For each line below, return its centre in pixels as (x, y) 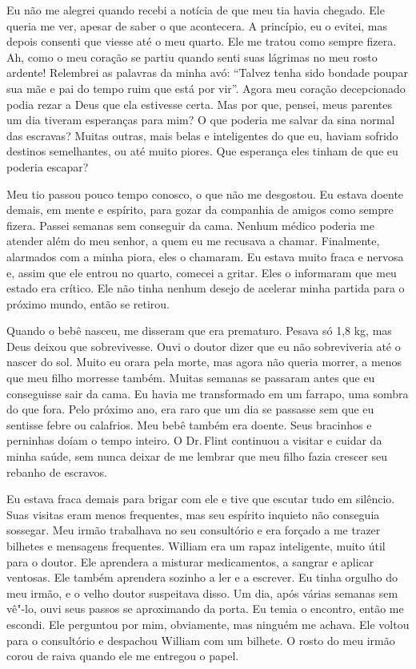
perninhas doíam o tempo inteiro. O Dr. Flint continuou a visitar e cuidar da (194, 440)
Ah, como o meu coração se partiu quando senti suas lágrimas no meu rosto (192, 56)
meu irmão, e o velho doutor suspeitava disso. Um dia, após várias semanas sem (202, 592)
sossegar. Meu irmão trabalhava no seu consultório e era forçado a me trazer (194, 530)
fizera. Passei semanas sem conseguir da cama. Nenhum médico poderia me (190, 225)
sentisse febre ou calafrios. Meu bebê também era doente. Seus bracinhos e (189, 424)
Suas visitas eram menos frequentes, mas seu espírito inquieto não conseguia (193, 514)
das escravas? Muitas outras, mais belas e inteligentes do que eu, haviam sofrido (202, 135)
